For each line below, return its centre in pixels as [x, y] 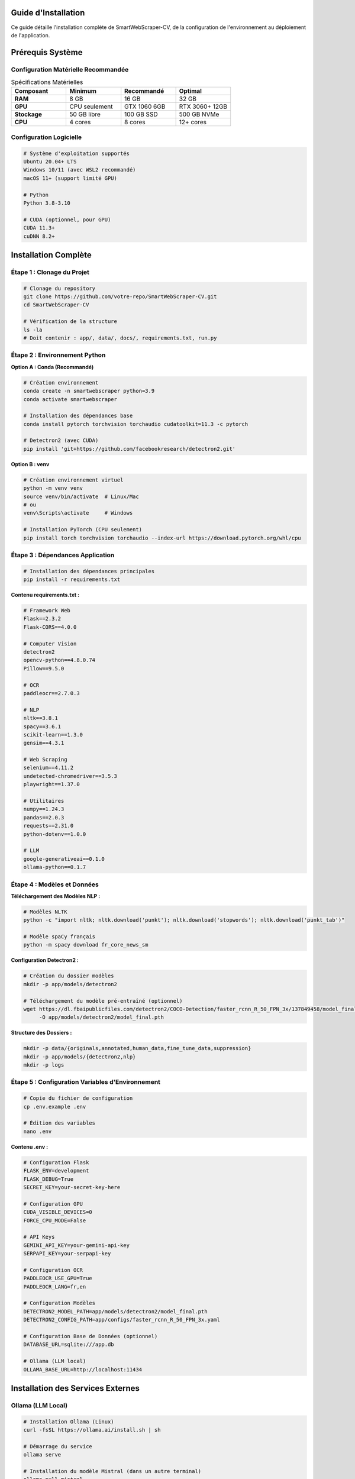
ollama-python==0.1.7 [55, 867]
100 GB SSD [141, 114]
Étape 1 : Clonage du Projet [50, 272]
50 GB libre [85, 114]
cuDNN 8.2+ [39, 236]
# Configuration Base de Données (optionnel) [91, 1336]
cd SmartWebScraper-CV [56, 305]
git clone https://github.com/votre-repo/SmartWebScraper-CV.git [120, 297]
